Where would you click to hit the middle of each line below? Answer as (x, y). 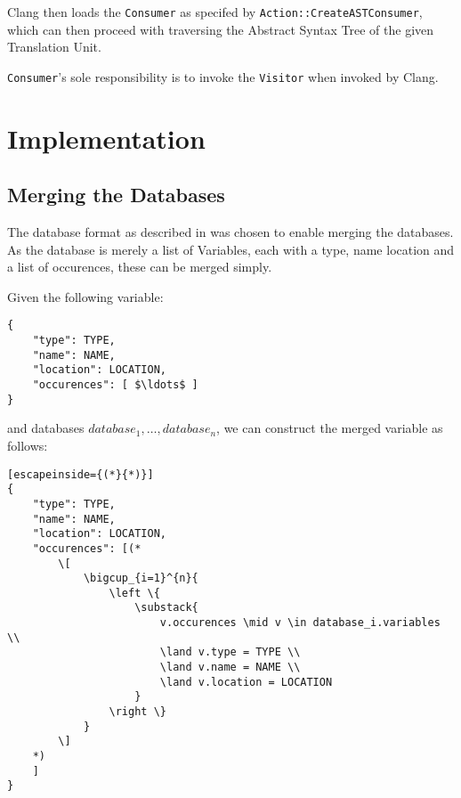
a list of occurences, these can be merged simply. (140, 267)
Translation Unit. (54, 47)
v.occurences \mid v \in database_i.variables (300, 623)
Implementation (106, 138)
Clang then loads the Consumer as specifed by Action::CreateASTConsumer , (215, 12)
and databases (46, 428)
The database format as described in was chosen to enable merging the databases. (230, 232)
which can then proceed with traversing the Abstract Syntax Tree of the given (221, 29)
